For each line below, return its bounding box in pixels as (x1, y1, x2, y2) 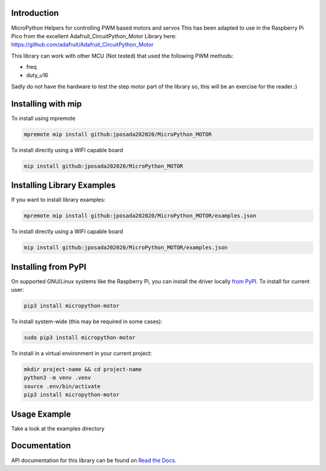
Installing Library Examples (11, 180, 116, 191)
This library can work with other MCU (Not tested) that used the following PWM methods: (11, 52, 234, 59)
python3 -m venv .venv (24, 374, 91, 381)
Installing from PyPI (11, 262, 87, 272)
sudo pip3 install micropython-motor (24, 334, 136, 341)
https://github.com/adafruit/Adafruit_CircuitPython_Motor (11, 41, 154, 48)
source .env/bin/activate (24, 383, 101, 390)
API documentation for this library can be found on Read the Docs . (11, 456, 177, 464)
